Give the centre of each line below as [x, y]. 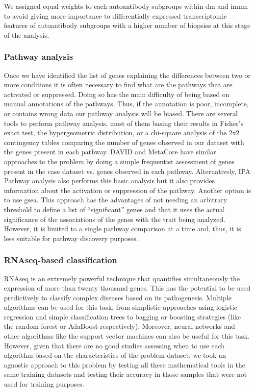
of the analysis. [26, 35]
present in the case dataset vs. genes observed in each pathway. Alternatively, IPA [127, 171]
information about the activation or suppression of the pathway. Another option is [127, 190]
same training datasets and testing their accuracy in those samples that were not [126, 374]
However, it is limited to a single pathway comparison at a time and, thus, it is [123, 229]
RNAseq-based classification [61, 260]
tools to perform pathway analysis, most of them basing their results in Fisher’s [124, 123]
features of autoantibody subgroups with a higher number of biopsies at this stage [127, 25]
